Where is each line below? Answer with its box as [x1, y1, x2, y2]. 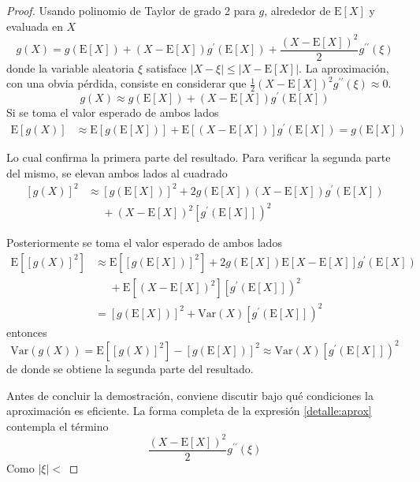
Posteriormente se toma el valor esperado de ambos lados [6, 234, 282, 251]
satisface [146, 59, 187, 76]
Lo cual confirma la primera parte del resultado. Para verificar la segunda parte [6, 148, 391, 165]
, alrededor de [264, 2, 331, 18]
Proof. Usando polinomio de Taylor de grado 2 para [6, 2, 255, 18]
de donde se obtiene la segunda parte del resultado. [6, 360, 254, 376]
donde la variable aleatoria [6, 59, 135, 76]
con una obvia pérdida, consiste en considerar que [6, 75, 247, 92]
